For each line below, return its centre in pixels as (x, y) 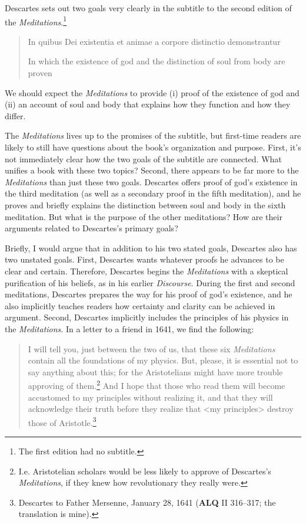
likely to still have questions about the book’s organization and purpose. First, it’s (153, 147)
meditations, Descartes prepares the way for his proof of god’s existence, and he (149, 294)
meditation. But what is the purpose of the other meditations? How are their (144, 216)
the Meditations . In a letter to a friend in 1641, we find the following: (129, 328)
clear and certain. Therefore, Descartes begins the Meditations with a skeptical (147, 271)
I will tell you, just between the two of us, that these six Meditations (152, 348)
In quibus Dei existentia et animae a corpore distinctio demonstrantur (154, 41)
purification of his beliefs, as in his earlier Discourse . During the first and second (150, 282)
